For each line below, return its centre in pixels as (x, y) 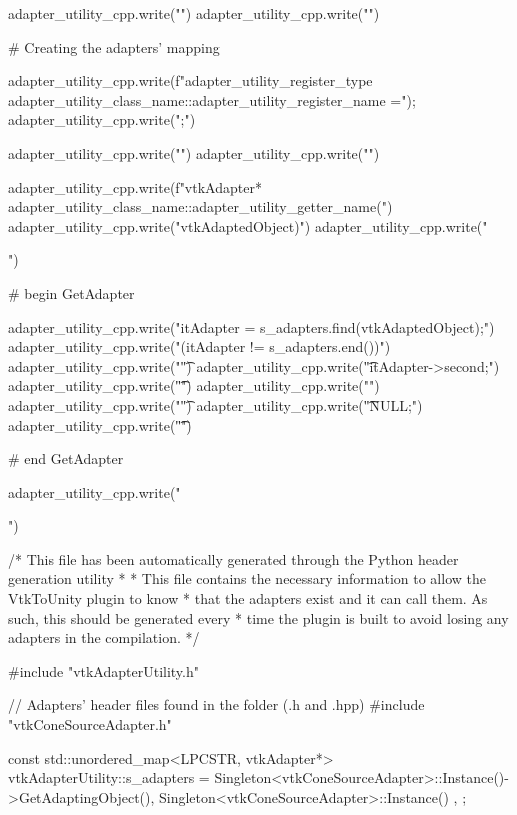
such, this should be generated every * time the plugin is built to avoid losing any (258, 617)
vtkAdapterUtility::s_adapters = (109, 777)
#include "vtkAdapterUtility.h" (104, 670)
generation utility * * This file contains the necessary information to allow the (247, 578)
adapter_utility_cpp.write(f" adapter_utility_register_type (190, 80)
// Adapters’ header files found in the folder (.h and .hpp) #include (216, 704)
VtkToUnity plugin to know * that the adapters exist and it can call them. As (248, 598)
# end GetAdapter (66, 458)
